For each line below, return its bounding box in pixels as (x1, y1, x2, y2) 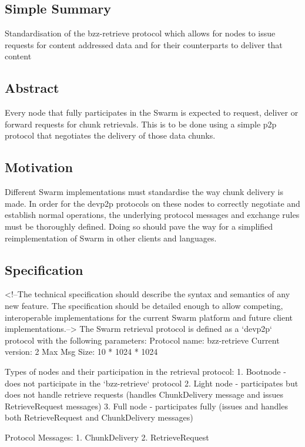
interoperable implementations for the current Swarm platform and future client (5, 311, 293, 323)
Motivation (5, 158, 73, 176)
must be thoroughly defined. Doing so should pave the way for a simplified (5, 220, 273, 232)
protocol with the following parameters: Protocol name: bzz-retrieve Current (5, 334, 280, 346)
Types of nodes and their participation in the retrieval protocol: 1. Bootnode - (5, 365, 286, 377)
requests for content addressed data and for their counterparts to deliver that (5, 38, 283, 51)
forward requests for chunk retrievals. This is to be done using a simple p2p (5, 117, 277, 130)
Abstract (5, 79, 59, 97)
